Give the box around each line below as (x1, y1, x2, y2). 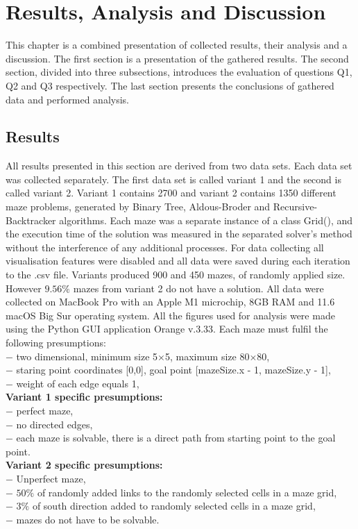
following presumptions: (6, 335, 106, 350)
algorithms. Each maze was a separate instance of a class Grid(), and (59, 212, 353, 227)
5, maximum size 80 (165, 349, 250, 363)
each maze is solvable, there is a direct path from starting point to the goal (16, 430, 336, 445)
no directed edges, (16, 417, 93, 431)
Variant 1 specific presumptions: (6, 389, 163, 404)
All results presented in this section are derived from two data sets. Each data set (6, 158, 352, 173)
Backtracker (6, 212, 56, 227)
